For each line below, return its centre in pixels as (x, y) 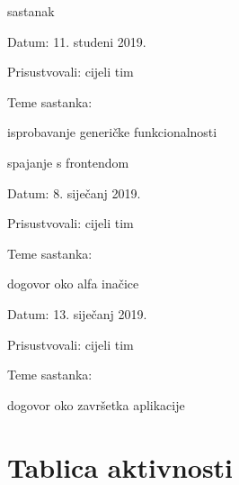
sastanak (31, 11)
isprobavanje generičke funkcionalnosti (112, 132)
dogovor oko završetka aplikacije (96, 404)
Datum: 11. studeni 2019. (77, 41)
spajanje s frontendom (68, 162)
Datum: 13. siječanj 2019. (77, 313)
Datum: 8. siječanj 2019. (74, 192)
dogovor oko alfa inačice (73, 284)
